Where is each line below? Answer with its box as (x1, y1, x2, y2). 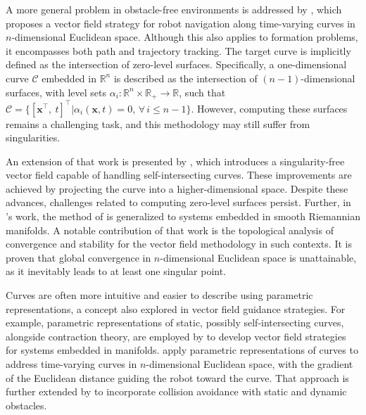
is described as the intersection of (113, 70, 258, 85)
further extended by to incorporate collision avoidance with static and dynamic (6, 384, 347, 399)
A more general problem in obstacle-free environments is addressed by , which (6, 2, 342, 16)
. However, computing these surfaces (191, 101, 348, 115)
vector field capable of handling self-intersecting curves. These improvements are (6, 167, 352, 182)
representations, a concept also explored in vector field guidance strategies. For (6, 301, 346, 316)
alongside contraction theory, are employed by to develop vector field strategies (6, 328, 346, 343)
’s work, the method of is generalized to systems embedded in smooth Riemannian (6, 209, 360, 224)
